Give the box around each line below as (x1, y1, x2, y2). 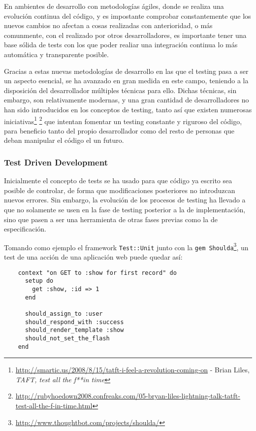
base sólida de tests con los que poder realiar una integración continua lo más (4, 39, 238, 50)
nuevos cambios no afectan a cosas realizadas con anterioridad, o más (4, 20, 213, 31)
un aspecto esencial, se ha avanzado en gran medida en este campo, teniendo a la (4, 75, 249, 86)
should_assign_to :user (25, 310, 103, 317)
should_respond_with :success (25, 318, 124, 326)
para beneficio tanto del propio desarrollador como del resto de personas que (4, 125, 235, 135)
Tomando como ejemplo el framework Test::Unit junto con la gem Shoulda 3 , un (4, 240, 249, 252)
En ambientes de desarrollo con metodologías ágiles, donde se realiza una (4, 1, 224, 11)
